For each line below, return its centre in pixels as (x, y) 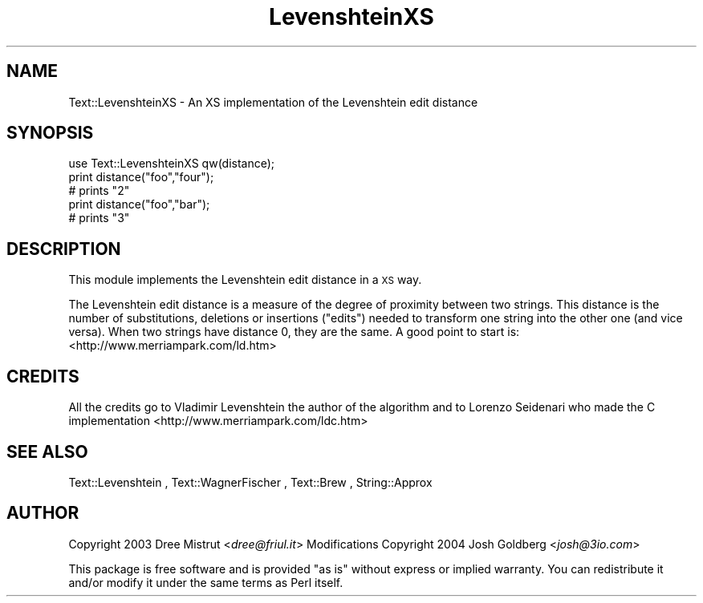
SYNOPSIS (50, 133)
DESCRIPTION (64, 249)
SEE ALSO (47, 451)
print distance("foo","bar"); (139, 204)
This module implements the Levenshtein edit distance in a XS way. (245, 280)
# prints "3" (99, 218)
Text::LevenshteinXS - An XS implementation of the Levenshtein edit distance (273, 102)
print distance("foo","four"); (141, 177)
